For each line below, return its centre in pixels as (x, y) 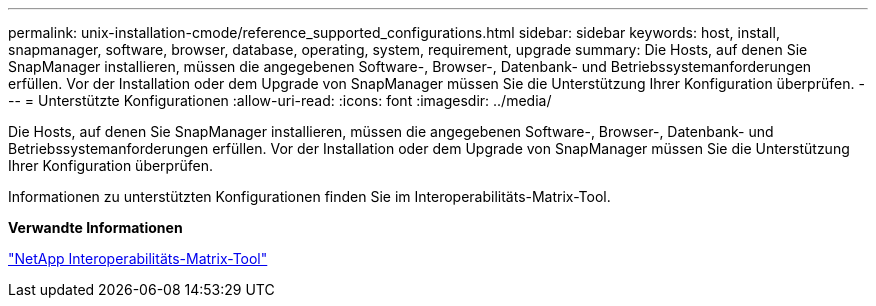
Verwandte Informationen (95, 227)
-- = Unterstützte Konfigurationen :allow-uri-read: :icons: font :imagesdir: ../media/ (280, 100)
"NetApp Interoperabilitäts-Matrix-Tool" (138, 258)
